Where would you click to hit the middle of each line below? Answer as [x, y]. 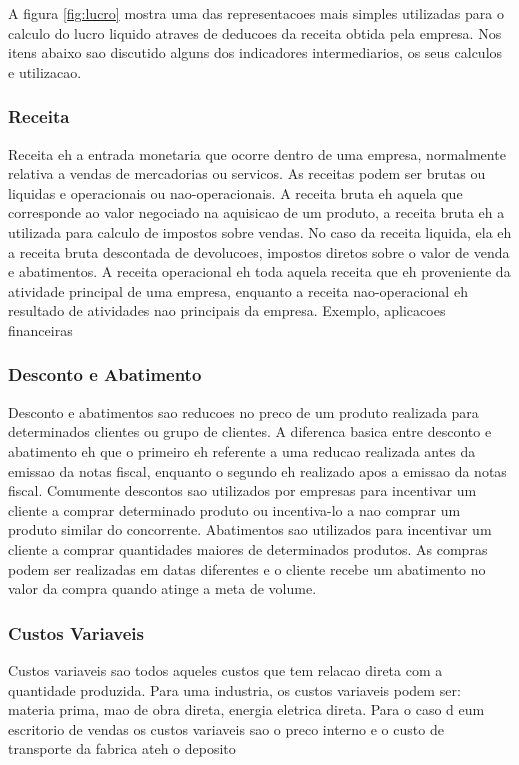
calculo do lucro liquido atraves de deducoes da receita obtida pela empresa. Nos [255, 32]
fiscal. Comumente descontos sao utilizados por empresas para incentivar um [242, 490]
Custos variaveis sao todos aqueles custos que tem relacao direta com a [225, 669]
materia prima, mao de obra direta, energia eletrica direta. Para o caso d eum [246, 709]
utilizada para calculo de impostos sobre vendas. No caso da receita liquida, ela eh [260, 231]
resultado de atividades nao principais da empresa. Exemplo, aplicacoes [227, 310]
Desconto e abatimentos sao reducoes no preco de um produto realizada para [243, 411]
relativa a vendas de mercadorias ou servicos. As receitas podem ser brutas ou [247, 173]
